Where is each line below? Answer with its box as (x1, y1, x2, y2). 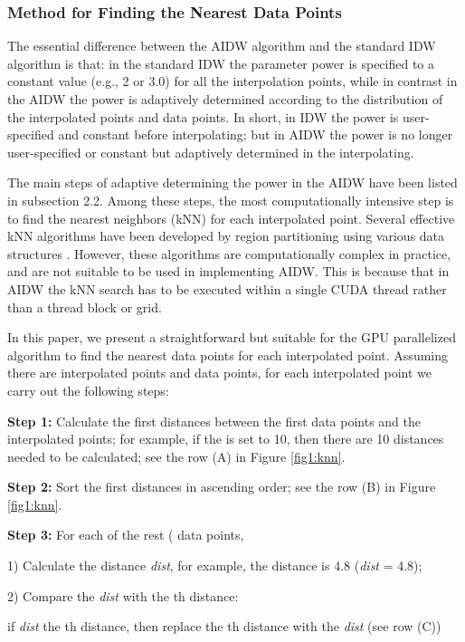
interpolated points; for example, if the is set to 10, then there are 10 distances (7, 429, 444, 448)
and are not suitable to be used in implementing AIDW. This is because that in (7, 262, 450, 281)
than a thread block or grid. (7, 297, 162, 316)
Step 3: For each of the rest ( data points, (7, 525, 244, 544)
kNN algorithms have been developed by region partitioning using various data (7, 226, 445, 245)
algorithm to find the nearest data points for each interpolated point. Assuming (7, 345, 449, 364)
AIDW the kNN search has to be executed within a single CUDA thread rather (7, 279, 447, 298)
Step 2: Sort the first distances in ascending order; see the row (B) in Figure (7, 477, 436, 496)
